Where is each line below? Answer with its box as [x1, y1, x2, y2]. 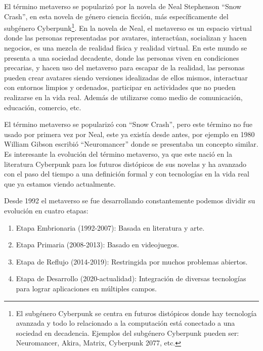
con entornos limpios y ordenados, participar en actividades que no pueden [4, 82, 236, 93]
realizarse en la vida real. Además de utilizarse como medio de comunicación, [4, 92, 243, 102]
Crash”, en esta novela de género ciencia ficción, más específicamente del [4, 11, 229, 21]
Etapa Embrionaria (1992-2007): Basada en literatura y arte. [16, 222, 205, 233]
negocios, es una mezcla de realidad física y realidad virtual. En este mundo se [4, 42, 247, 53]
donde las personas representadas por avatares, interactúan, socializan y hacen [4, 32, 247, 43]
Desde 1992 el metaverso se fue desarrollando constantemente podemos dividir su [4, 195, 255, 206]
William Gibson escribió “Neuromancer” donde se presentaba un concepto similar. [4, 139, 258, 149]
